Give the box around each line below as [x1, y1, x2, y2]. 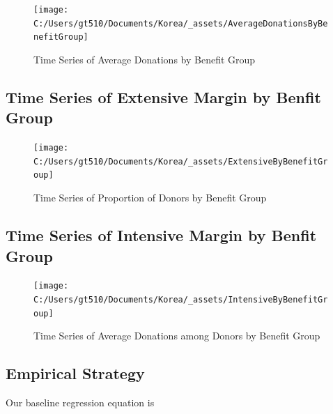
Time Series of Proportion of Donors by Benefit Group [33, 190, 267, 205]
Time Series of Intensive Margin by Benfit [6, 224, 317, 246]
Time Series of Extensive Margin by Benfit [6, 86, 321, 107]
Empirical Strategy [6, 362, 145, 384]
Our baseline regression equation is [6, 395, 155, 410]
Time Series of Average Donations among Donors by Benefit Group [33, 328, 320, 343]
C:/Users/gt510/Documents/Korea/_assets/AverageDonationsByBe [33, 18, 328, 29]
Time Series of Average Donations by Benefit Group [33, 52, 256, 66]
